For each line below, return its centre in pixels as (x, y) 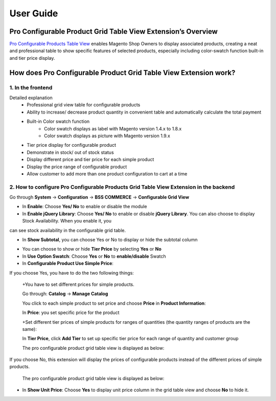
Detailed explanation (31, 98)
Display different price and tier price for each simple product (90, 160)
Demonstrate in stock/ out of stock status (71, 152)
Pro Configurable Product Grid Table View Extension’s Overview (114, 31)
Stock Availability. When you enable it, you (67, 221)
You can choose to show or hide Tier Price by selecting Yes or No (92, 249)
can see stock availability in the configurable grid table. (68, 230)
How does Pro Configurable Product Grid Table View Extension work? (122, 72)
